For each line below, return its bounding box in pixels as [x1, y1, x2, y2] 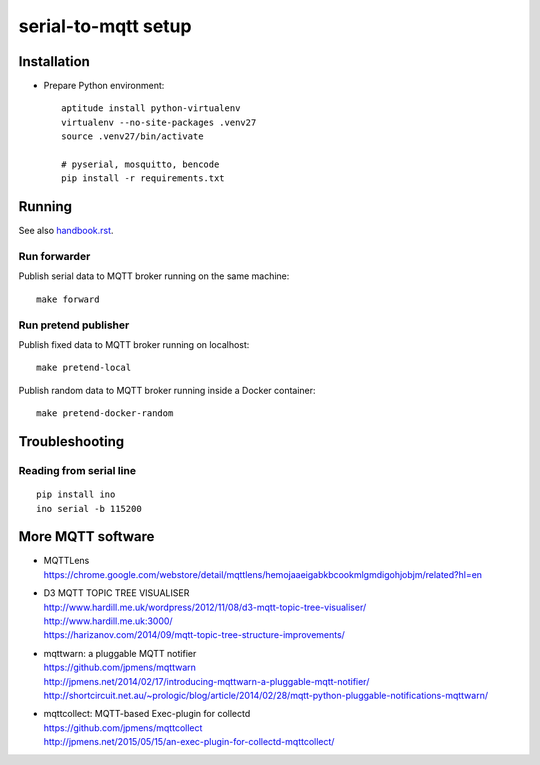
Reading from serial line [18, 463, 137, 477]
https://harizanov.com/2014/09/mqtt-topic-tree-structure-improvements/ [43, 629, 345, 641]
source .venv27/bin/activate [61, 131, 204, 142]
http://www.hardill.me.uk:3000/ [43, 615, 174, 627]
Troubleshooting [18, 433, 125, 450]
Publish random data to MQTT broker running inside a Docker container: [18, 384, 316, 396]
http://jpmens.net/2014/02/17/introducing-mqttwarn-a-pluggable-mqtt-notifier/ [43, 675, 370, 687]
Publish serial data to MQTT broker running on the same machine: [18, 270, 290, 282]
